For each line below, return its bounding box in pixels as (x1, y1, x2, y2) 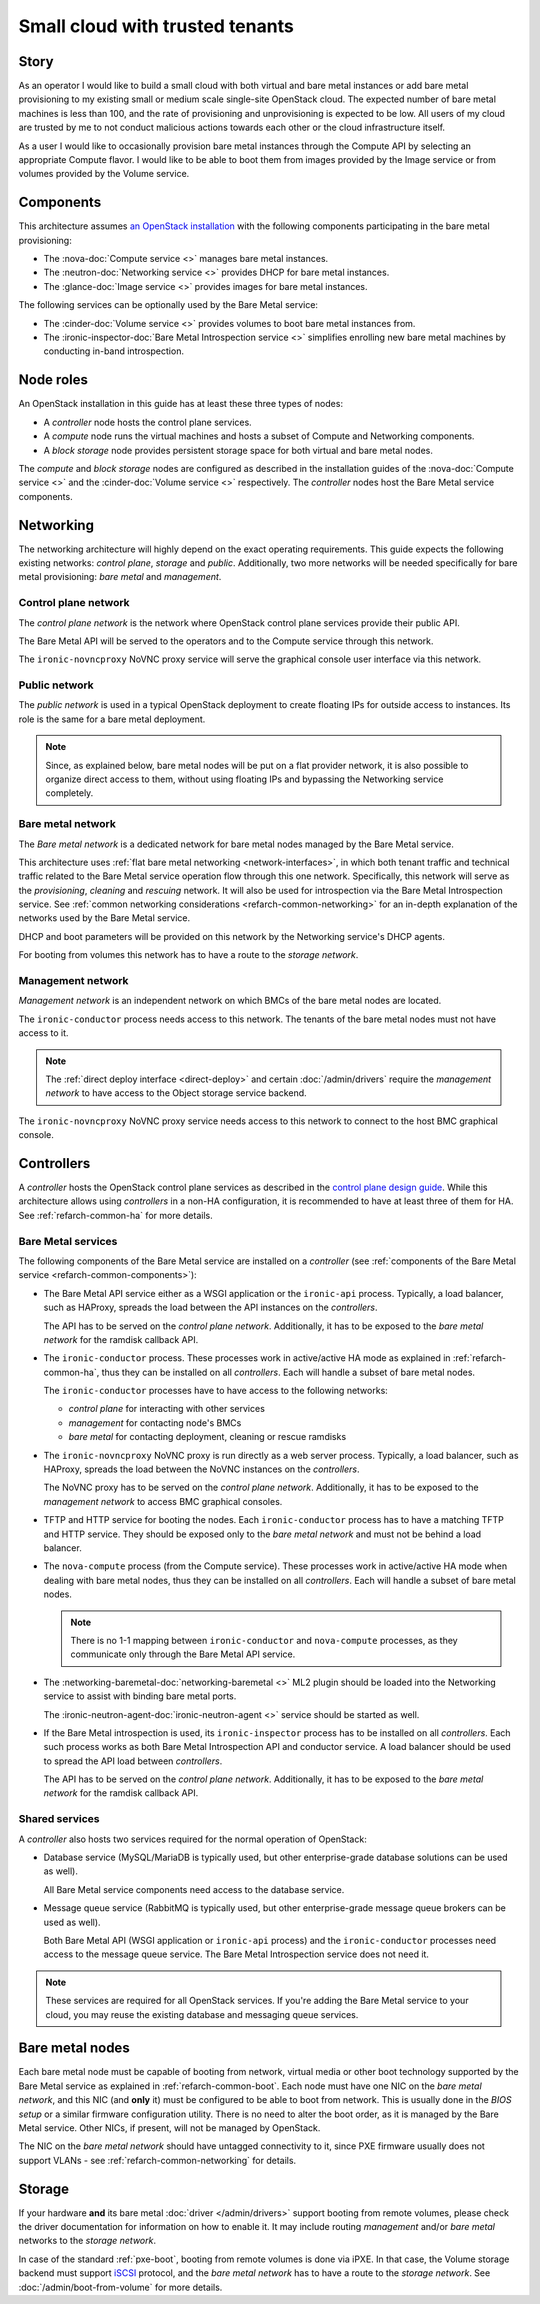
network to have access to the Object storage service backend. (45, 1087, 307, 1099)
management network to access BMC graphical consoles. (43, 1495, 283, 1507)
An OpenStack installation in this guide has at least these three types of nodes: (18, 398, 344, 410)
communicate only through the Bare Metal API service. (70, 1648, 296, 1660)
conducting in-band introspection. (43, 345, 185, 357)
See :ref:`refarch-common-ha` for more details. (18, 1209, 214, 1221)
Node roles (18, 371, 89, 389)
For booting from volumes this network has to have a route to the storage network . (18, 949, 359, 961)
